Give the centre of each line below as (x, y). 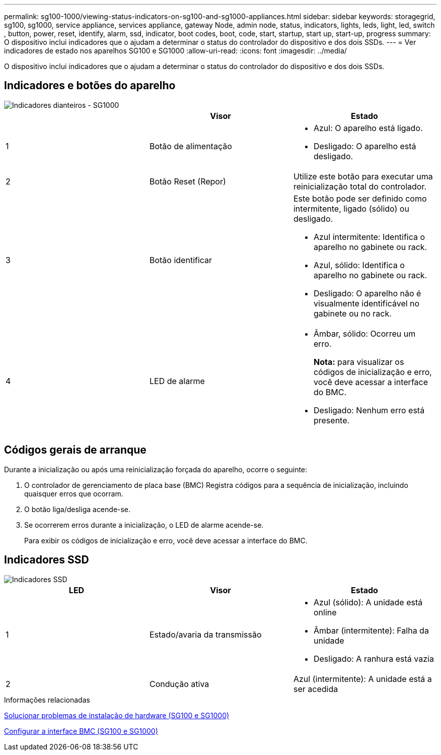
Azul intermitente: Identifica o (369, 237)
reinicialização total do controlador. (360, 186)
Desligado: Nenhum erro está (369, 410)
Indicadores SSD (47, 560)
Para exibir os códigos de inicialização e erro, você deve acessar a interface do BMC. (166, 540)
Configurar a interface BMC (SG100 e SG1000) (81, 731)
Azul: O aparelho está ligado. (368, 128)
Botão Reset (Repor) (188, 181)
